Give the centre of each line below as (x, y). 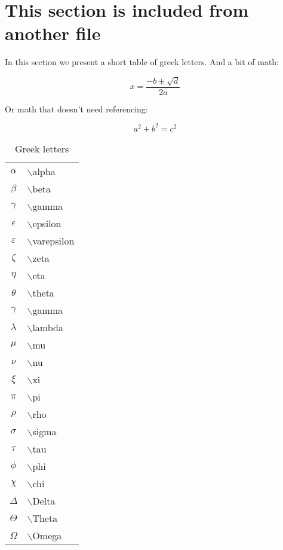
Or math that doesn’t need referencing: (76, 109)
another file (53, 33)
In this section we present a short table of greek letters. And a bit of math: (142, 62)
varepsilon (53, 240)
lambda (48, 327)
